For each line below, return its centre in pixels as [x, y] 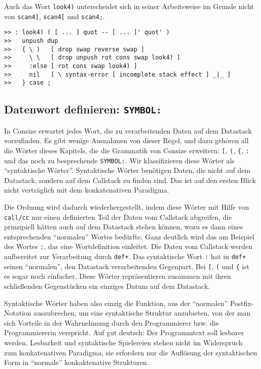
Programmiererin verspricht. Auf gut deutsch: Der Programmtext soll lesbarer [124, 332]
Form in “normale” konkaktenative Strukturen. [76, 362]
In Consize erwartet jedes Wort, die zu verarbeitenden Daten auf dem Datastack [128, 130]
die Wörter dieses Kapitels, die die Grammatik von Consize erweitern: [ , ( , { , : [127, 150]
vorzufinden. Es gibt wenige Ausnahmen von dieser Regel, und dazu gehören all [126, 140]
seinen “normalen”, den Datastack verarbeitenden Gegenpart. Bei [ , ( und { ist [127, 266]
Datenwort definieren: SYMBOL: [83, 109]
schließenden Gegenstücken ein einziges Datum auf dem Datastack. [107, 286]
